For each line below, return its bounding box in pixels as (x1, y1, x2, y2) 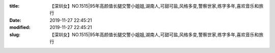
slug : (9, 31, 20, 38)
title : (9, 3, 20, 9)
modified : (9, 24, 31, 31)
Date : (9, 17, 21, 23)
